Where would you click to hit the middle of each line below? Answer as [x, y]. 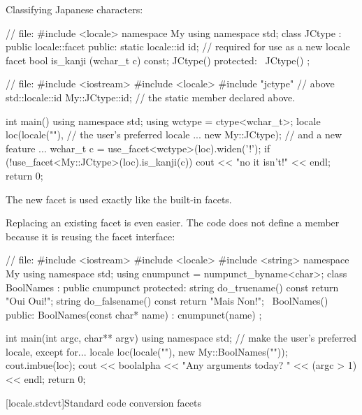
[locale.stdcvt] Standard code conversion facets [103, 402]
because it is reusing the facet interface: [90, 236]
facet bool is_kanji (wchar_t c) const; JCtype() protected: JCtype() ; [158, 60]
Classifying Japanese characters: [74, 9]
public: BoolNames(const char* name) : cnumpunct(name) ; [134, 314]
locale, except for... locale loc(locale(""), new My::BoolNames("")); [147, 351]
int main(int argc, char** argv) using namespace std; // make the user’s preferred [181, 338]
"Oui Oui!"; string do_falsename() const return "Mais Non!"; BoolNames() [167, 301]
